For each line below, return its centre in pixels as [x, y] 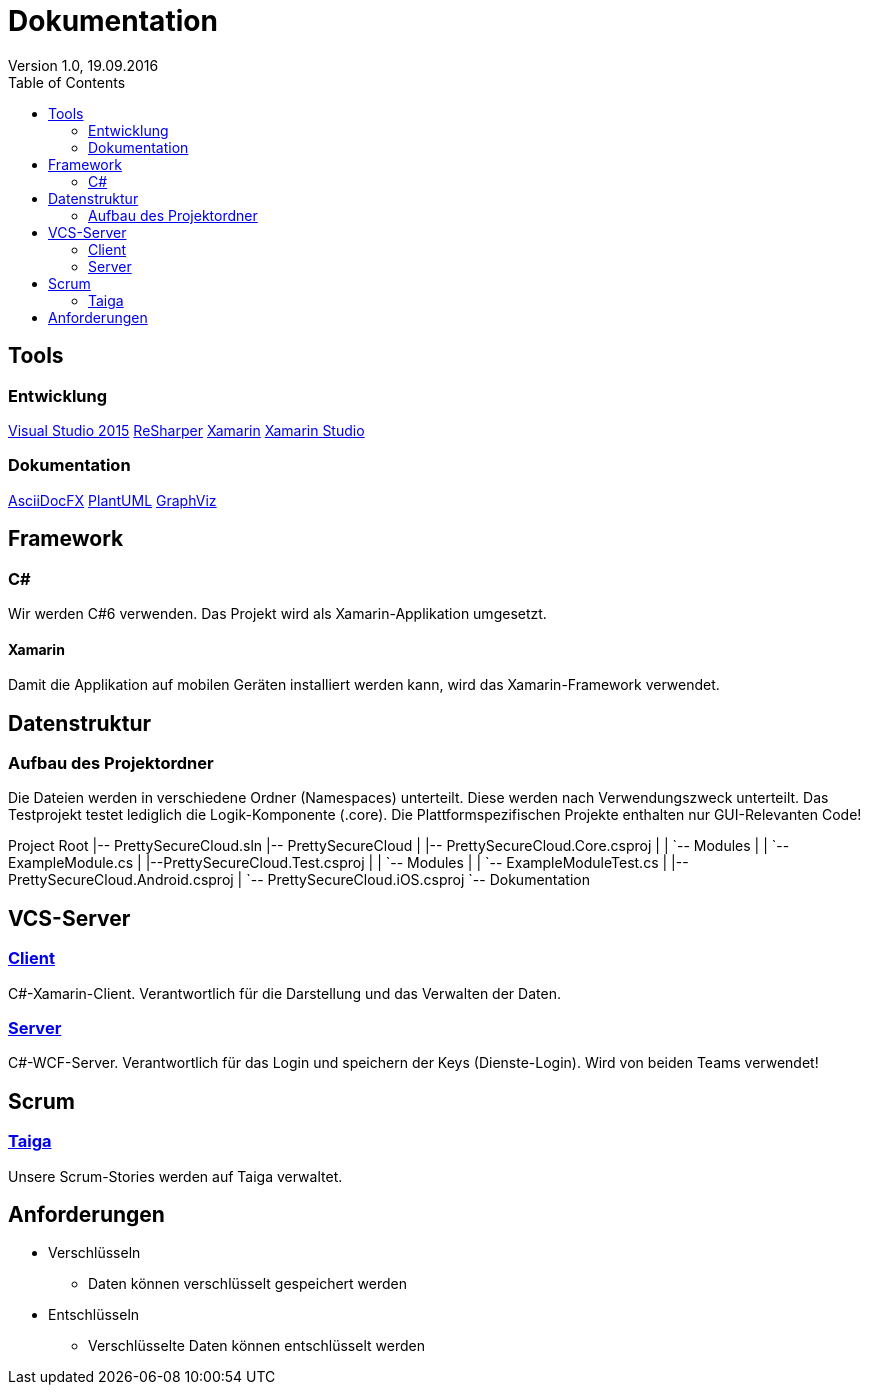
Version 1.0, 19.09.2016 [83, 65]
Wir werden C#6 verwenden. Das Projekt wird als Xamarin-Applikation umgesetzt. [277, 613]
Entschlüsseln [94, 1315]
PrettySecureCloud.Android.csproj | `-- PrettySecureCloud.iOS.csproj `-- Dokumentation [299, 880]
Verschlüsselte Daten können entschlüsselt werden [256, 1346]
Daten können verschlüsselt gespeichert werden [247, 1284]
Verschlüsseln [94, 1253]
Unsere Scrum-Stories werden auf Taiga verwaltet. [175, 1176]
